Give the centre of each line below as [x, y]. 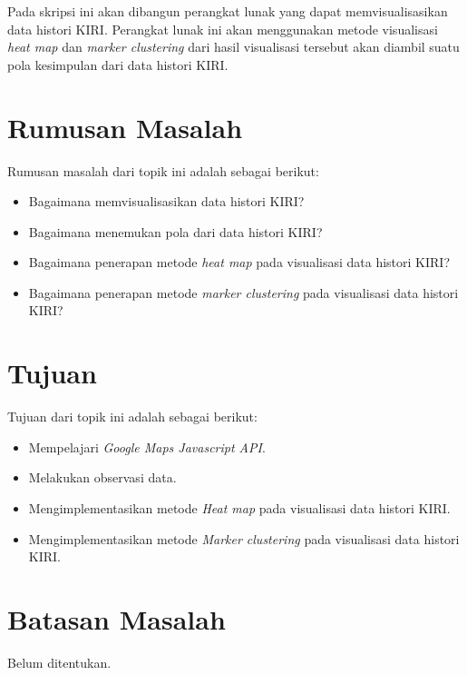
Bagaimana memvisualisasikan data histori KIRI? [166, 201]
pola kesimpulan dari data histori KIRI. [118, 64]
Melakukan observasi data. [102, 477]
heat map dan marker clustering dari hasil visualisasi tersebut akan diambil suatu [233, 47]
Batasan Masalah [117, 618]
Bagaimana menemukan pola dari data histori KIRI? [175, 231]
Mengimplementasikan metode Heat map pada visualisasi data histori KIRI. [239, 507]
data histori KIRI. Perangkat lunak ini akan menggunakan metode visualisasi [223, 29]
